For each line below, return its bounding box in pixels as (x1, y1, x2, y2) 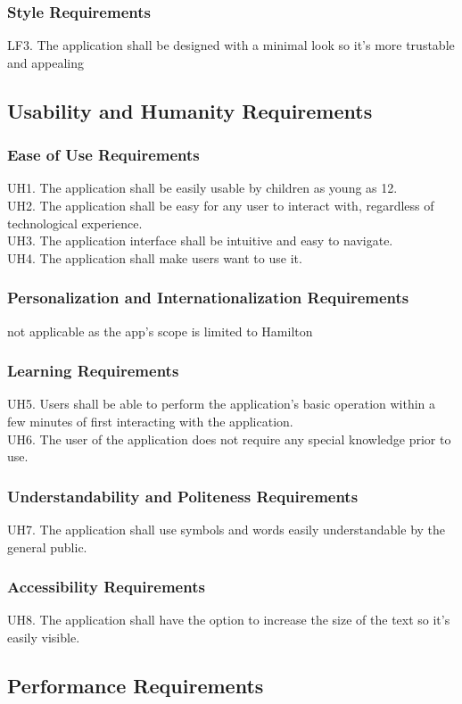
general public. (7, 537, 87, 556)
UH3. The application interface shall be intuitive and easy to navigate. (7, 231, 393, 250)
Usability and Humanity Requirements (7, 96, 373, 124)
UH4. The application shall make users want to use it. (7, 248, 302, 267)
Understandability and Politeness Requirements (7, 485, 359, 507)
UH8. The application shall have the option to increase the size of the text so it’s (7, 610, 450, 629)
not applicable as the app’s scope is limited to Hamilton (7, 321, 313, 340)
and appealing (7, 53, 84, 71)
